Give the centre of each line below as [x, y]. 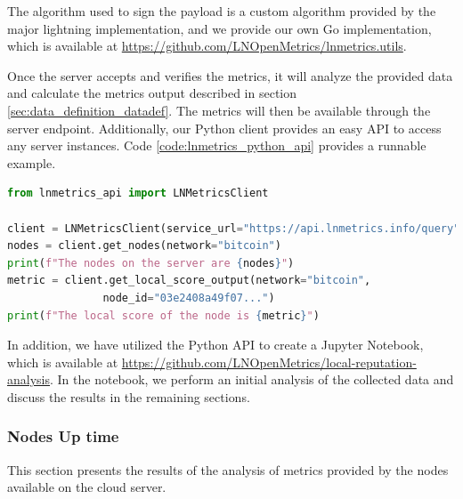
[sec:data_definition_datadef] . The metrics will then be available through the [219, 110]
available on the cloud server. [87, 487]
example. [32, 162]
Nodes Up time [63, 436]
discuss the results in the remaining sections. [129, 396]
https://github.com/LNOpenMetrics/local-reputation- [269, 362]
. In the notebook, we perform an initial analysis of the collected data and [252, 379]
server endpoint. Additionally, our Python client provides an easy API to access [224, 128]
